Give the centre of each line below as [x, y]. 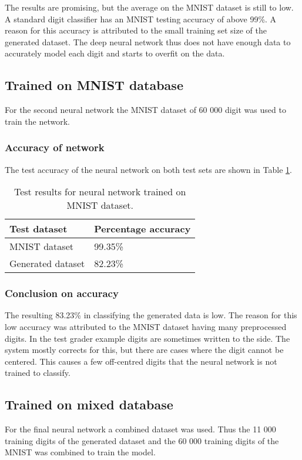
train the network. [37, 121]
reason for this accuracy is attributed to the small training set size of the [136, 30]
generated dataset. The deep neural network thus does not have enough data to [148, 41]
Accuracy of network [55, 147]
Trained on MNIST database [94, 85]
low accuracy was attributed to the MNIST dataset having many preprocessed [146, 326]
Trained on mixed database [89, 404]
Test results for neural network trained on [100, 192]
